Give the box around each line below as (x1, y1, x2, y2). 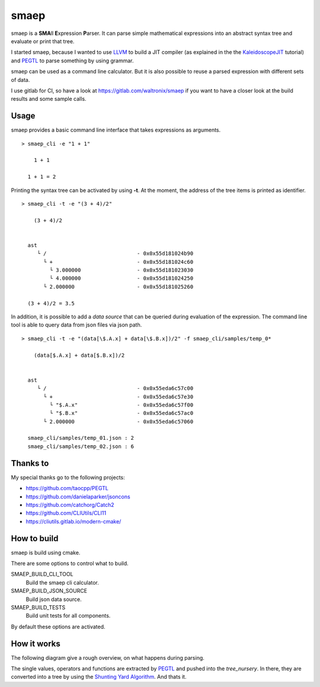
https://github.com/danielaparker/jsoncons (25, 493, 130, 500)
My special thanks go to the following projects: (11, 474, 126, 481)
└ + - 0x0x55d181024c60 (43, 258, 194, 265)
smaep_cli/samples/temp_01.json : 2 (27, 434, 135, 442)
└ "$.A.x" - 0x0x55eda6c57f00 (49, 401, 194, 408)
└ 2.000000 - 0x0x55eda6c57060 (43, 418, 194, 425)
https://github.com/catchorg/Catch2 (25, 501, 115, 508)
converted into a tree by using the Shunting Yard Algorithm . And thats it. (11, 673, 187, 680)
